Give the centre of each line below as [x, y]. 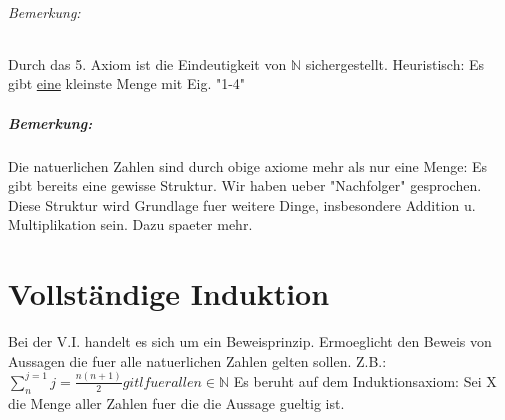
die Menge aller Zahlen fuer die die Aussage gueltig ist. [176, 402]
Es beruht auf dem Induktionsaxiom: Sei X [365, 380]
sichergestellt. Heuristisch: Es [395, 63]
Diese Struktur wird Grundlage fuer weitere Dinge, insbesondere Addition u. [242, 204]
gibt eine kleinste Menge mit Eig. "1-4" [127, 83]
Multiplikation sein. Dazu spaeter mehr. [130, 224]
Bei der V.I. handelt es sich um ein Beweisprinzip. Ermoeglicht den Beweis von [250, 341]
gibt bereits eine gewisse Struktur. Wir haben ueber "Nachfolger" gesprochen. [245, 185]
